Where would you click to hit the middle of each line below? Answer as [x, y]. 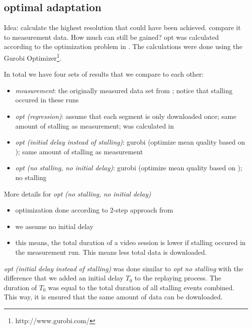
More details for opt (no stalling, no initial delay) [78, 193]
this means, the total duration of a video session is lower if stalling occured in [130, 242]
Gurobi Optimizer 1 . [33, 57]
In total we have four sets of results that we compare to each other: [104, 74]
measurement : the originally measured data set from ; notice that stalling [124, 90]
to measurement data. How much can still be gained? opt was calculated [111, 37]
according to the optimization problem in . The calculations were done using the [123, 46]
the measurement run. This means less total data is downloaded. [111, 252]
